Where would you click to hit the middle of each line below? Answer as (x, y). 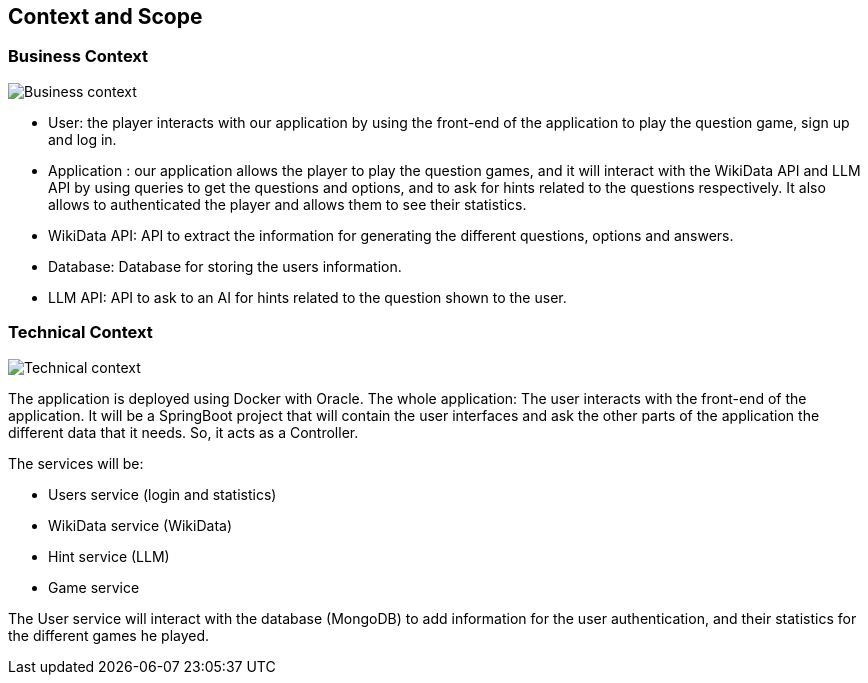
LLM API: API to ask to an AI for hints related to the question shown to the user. (307, 297)
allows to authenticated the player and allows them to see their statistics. (287, 204)
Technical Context (80, 332)
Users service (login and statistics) (162, 494)
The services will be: (76, 463)
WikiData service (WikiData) (140, 525)
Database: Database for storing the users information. (225, 266)
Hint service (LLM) (109, 556)
